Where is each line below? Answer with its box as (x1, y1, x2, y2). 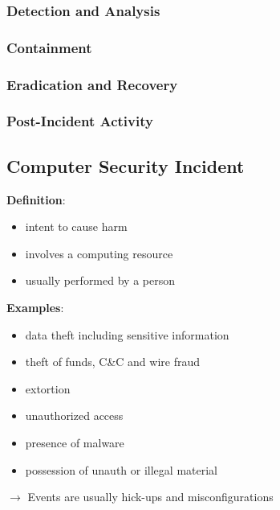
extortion (25, 380, 71, 397)
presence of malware (25, 434, 124, 450)
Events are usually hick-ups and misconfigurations (27, 488, 274, 505)
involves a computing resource (25, 245, 173, 261)
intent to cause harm (25, 218, 128, 235)
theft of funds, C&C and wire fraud (25, 353, 200, 370)
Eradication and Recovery (6, 74, 178, 94)
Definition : (6, 191, 66, 208)
